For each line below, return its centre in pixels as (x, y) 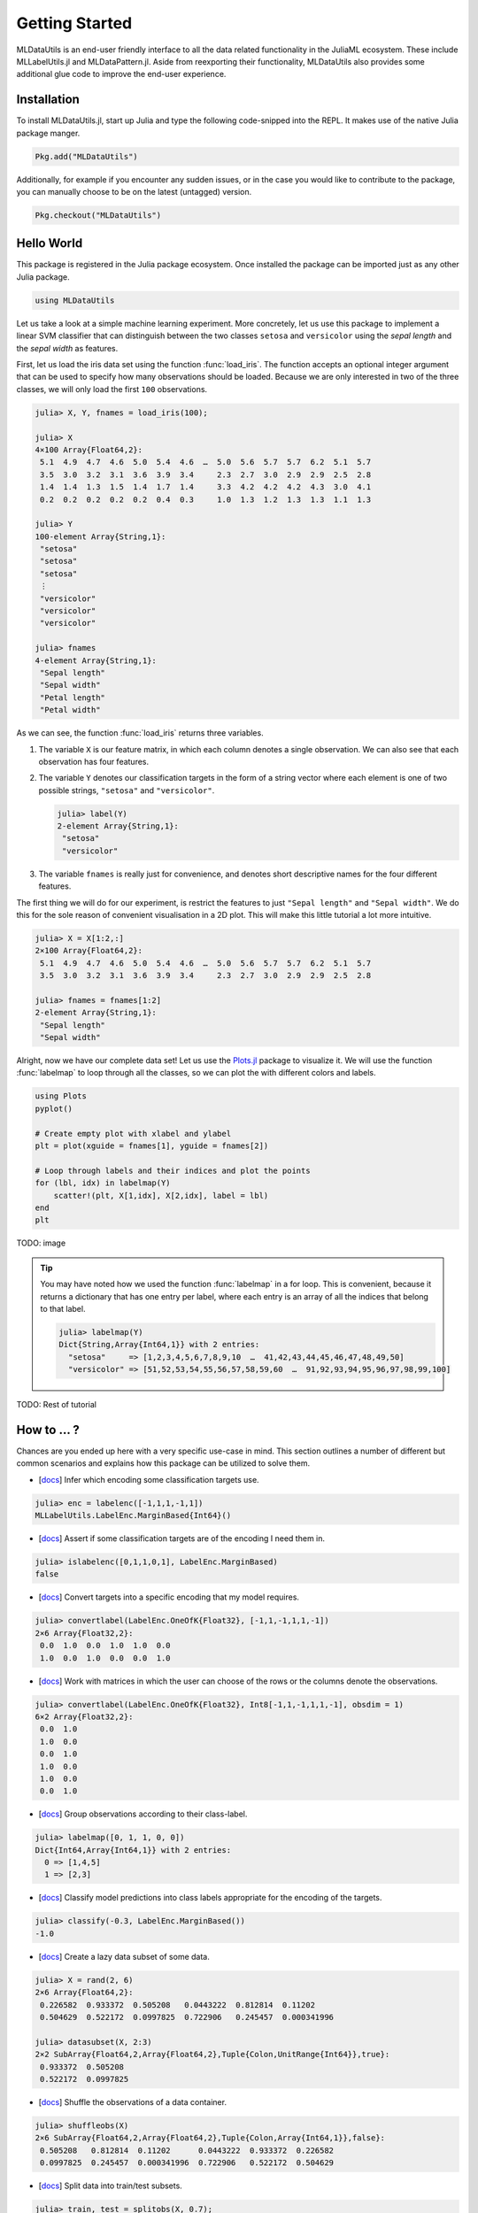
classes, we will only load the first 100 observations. (112, 389)
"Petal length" (73, 698)
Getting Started (74, 23)
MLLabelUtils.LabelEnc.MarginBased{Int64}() (133, 1515)
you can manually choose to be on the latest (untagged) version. (134, 191)
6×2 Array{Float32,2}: (84, 1716)
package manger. (48, 133)
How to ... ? (48, 1430)
